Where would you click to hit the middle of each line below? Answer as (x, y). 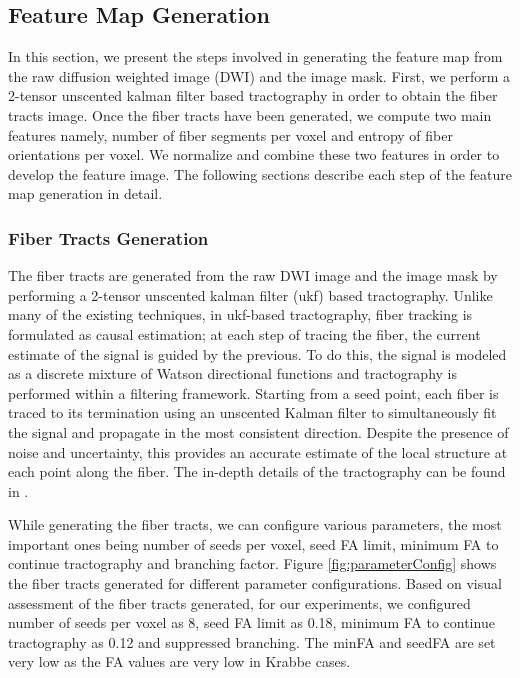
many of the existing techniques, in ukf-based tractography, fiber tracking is (240, 314)
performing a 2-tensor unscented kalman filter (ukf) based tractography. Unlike (250, 294)
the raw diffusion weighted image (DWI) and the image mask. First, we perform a (259, 75)
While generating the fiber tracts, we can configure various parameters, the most (255, 524)
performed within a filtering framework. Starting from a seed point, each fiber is (253, 392)
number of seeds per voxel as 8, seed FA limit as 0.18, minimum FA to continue (251, 622)
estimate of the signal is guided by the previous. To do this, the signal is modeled (257, 353)
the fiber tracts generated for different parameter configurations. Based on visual (255, 583)
